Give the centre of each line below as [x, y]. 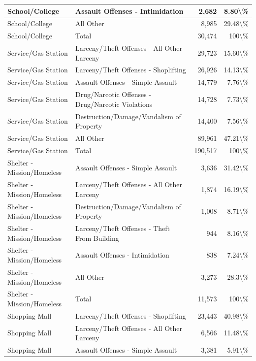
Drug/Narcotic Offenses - [113, 94]
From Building [97, 238]
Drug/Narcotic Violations [114, 104]
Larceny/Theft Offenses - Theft [123, 228]
